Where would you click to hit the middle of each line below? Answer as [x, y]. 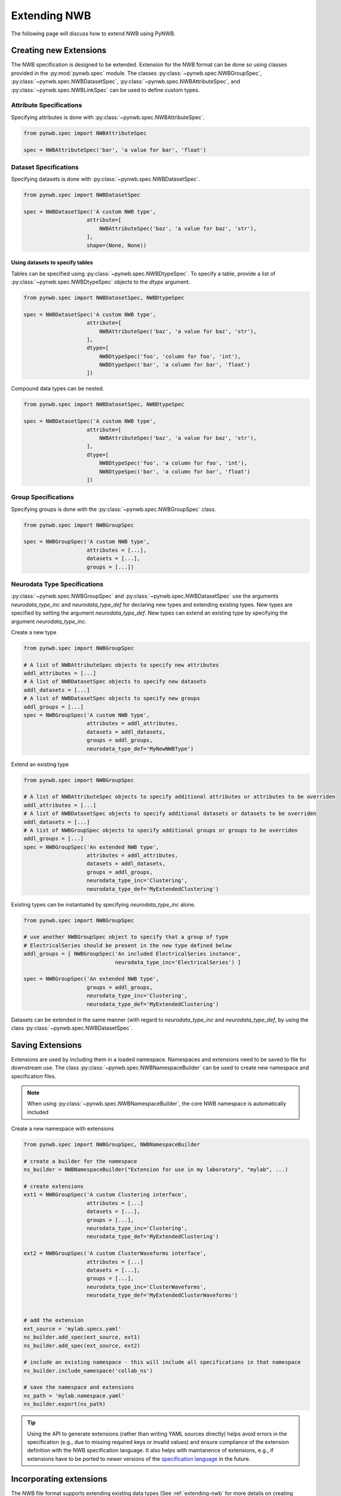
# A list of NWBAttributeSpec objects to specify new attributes [121, 665]
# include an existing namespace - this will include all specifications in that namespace [162, 1362]
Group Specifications [42, 497]
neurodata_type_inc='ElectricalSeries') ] [178, 962]
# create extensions [53, 1187]
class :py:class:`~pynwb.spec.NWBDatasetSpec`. [72, 1028]
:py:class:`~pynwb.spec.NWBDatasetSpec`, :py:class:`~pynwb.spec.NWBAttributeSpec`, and [125, 81]
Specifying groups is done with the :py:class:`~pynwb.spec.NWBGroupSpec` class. [113, 509]
